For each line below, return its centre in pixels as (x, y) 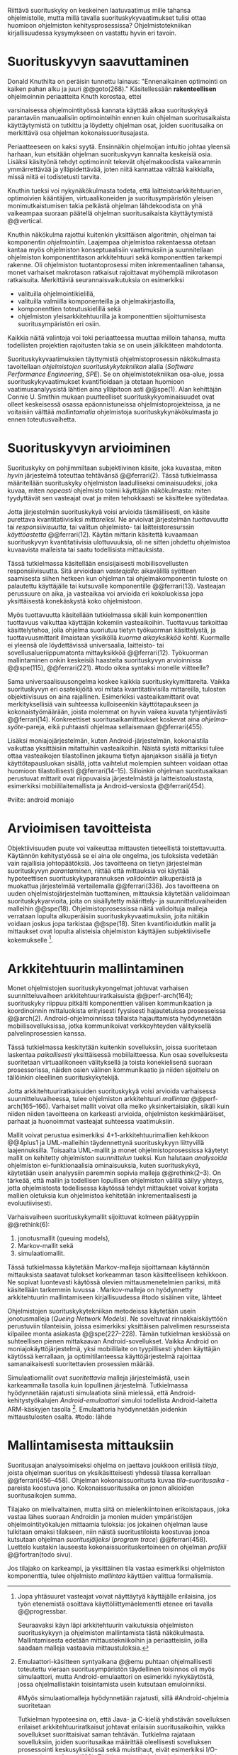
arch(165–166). (29, 1106)
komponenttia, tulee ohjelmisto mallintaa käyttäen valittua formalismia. (110, 1576)
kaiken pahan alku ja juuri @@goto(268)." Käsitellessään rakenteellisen (112, 89)
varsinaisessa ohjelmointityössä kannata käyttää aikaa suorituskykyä (108, 110)
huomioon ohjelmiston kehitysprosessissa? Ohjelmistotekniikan (100, 25)
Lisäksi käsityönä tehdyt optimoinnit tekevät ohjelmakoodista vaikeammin (114, 161)
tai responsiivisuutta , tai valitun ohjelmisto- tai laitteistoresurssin (101, 527)
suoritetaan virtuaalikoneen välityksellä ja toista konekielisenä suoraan (110, 1063)
